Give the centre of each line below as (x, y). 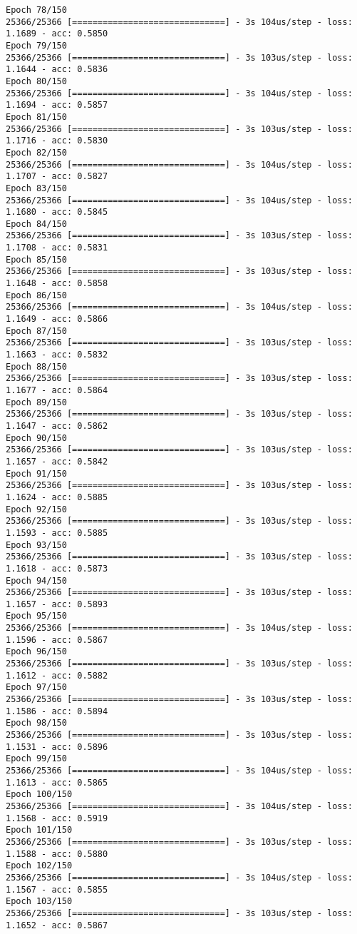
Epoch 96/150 (36, 652)
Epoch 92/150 (36, 509)
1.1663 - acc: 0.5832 (57, 355)
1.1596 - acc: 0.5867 (57, 640)
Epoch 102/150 (39, 866)
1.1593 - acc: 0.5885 (57, 533)
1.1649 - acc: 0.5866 (57, 319)
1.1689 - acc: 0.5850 (57, 34)
